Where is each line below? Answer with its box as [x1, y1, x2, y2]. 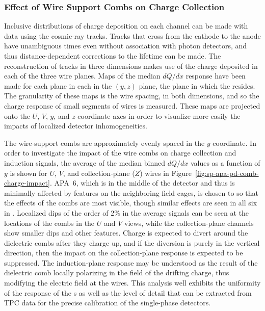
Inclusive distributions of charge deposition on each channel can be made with [4, 20, 248, 31]
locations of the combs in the [4, 217, 95, 228]
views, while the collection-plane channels [124, 217, 254, 228]
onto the [4, 110, 30, 121]
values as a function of [190, 157, 260, 168]
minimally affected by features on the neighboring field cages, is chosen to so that [4, 187, 258, 198]
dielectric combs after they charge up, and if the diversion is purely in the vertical [4, 237, 260, 248]
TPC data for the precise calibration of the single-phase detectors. [4, 297, 211, 308]
